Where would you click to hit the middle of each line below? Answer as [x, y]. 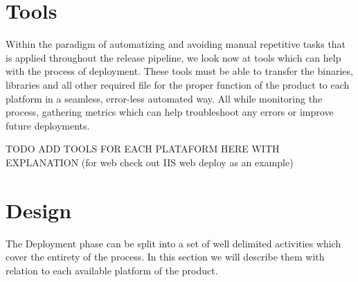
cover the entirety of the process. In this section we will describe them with [165, 257]
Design [39, 210]
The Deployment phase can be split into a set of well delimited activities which [173, 243]
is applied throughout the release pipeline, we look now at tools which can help [173, 57]
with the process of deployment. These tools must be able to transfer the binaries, [179, 71]
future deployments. [48, 125]
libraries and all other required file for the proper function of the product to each [178, 84]
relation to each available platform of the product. [112, 270]
